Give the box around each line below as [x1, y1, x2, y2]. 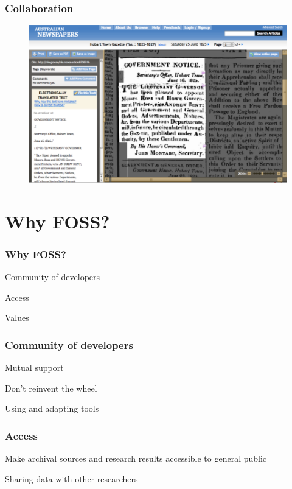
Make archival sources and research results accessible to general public [5, 452, 267, 465]
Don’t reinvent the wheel [5, 381, 97, 394]
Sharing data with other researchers [5, 472, 138, 485]
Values [5, 311, 29, 324]
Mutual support [5, 361, 64, 374]
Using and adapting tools [5, 402, 99, 415]
